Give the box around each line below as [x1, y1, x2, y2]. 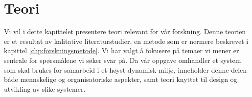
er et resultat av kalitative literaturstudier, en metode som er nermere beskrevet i [4, 36, 249, 46]
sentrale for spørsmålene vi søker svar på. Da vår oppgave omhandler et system [4, 55, 241, 65]
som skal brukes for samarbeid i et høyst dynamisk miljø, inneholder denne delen [4, 64, 247, 75]
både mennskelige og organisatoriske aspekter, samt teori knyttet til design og [4, 74, 237, 84]
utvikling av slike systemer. [4, 83, 86, 94]
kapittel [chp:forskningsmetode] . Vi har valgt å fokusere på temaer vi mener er [4, 45, 239, 56]
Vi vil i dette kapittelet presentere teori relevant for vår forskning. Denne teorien [4, 26, 246, 37]
